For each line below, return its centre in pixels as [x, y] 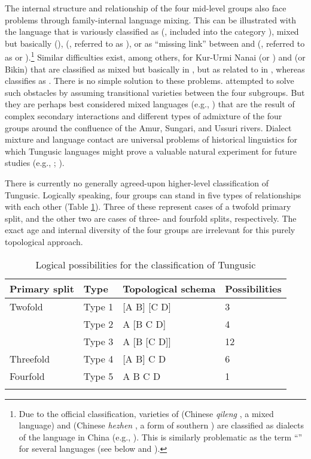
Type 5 [98, 376]
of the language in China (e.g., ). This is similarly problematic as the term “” [161, 437]
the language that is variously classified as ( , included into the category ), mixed [152, 31]
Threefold [30, 358]
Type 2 [98, 324]
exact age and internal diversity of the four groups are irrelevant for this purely [150, 230]
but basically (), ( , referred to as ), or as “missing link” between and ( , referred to [155, 43]
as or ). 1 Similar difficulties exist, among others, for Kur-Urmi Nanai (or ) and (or [155, 56]
